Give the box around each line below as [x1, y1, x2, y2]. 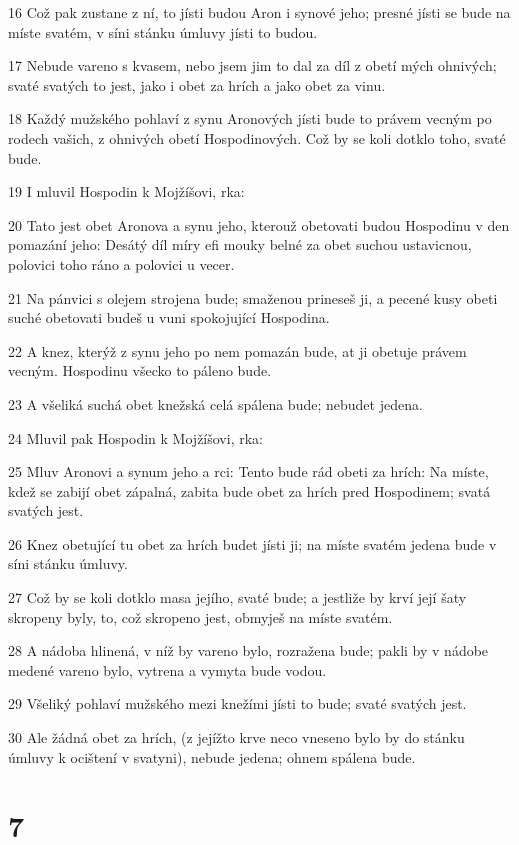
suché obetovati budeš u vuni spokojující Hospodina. [8, 307, 330, 328]
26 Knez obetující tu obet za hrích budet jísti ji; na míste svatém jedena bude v [8, 533, 497, 554]
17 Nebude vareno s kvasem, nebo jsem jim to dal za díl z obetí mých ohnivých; [8, 55, 497, 76]
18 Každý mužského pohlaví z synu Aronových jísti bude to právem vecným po [8, 108, 492, 129]
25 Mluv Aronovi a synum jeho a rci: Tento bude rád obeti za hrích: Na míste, [8, 461, 489, 482]
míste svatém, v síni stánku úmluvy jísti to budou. [8, 21, 318, 42]
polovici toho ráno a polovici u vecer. [8, 253, 235, 274]
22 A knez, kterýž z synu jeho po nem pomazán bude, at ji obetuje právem [8, 340, 467, 361]
